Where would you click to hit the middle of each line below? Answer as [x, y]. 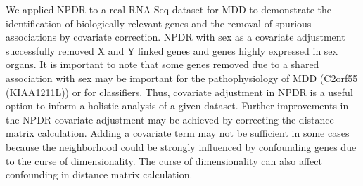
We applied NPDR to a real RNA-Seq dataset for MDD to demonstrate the [169, 9]
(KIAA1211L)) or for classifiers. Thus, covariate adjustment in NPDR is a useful [179, 92]
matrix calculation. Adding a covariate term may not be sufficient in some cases [178, 133]
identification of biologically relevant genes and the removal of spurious [159, 23]
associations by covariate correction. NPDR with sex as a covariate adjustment [176, 37]
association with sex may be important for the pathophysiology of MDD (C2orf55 [182, 78]
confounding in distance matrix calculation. [99, 174]
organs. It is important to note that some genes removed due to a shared [163, 64]
